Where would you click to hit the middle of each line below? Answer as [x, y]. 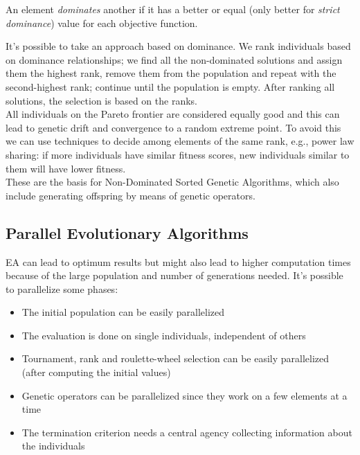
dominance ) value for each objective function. [102, 23]
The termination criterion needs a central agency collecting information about [187, 432]
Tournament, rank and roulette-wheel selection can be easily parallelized [175, 358]
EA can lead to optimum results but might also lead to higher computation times [178, 261]
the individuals [53, 446]
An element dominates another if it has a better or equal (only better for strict [173, 9]
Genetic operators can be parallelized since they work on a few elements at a [184, 395]
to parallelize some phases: [62, 288]
